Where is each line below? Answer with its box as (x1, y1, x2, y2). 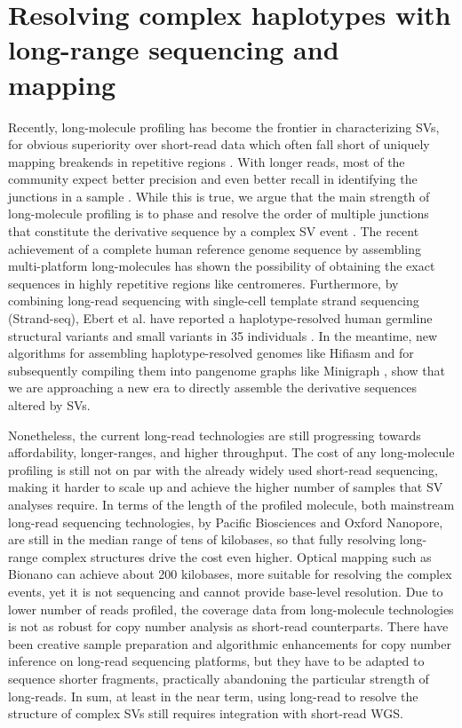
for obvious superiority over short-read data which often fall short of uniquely (8, 135, 430, 154)
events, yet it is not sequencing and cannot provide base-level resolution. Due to (8, 582, 443, 600)
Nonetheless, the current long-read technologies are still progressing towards (8, 425, 421, 444)
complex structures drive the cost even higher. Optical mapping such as (42, 547, 432, 566)
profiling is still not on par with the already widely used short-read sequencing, (8, 460, 439, 479)
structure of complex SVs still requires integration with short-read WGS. (8, 704, 403, 723)
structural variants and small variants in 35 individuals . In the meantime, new (8, 326, 438, 344)
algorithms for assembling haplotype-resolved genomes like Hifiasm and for (8, 344, 414, 362)
